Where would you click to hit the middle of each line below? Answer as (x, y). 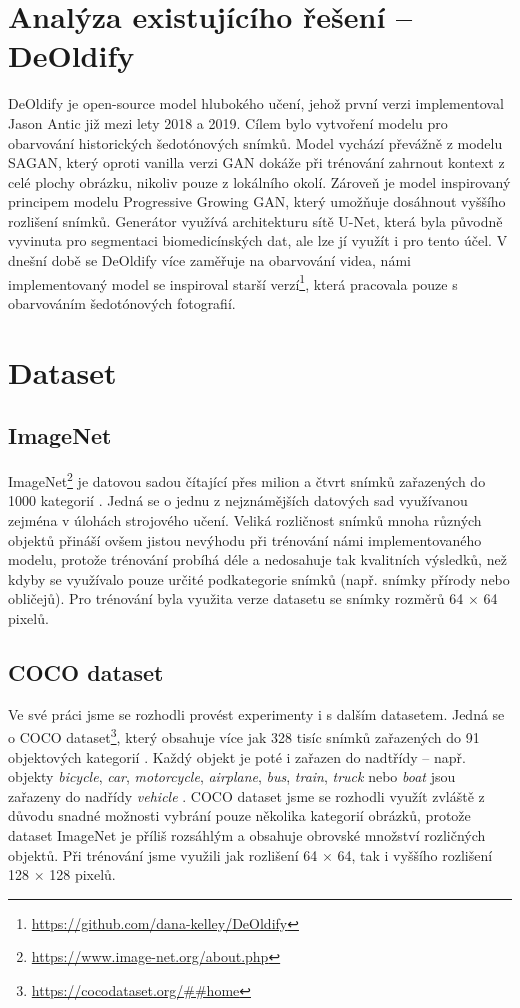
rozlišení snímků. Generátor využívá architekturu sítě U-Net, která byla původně (255, 220)
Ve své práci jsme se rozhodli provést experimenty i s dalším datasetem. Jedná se (256, 713)
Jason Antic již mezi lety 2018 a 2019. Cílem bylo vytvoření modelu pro (228, 122)
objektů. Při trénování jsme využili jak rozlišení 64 (163, 854)
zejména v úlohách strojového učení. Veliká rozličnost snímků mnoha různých (245, 519)
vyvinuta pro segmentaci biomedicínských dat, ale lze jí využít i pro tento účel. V (258, 240)
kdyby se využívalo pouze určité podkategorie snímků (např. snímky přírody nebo (259, 578)
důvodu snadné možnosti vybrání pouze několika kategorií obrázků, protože (239, 815)
